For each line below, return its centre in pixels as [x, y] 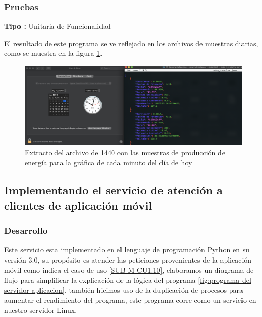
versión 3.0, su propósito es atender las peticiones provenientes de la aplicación [128, 260]
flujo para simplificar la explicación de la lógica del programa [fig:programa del [128, 280]
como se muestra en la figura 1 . [53, 53]
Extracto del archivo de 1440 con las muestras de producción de [125, 152]
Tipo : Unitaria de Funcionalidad [57, 26]
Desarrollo [26, 231]
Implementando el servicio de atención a [114, 190]
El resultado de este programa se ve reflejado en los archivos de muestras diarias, [131, 43]
